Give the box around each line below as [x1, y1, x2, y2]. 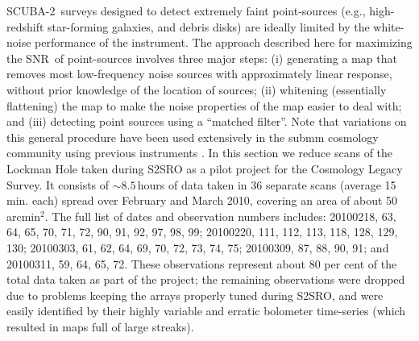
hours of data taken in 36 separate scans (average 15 [137, 176, 396, 193]
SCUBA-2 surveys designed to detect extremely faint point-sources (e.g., [6, 2, 366, 19]
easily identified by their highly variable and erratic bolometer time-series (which [6, 302, 406, 319]
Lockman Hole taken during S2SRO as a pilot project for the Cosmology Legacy [6, 160, 403, 177]
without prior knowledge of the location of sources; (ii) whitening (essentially [6, 81, 387, 98]
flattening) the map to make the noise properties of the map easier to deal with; [6, 97, 402, 114]
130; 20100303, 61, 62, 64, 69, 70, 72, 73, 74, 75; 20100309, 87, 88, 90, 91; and [6, 239, 389, 256]
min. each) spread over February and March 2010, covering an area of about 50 [6, 192, 398, 209]
